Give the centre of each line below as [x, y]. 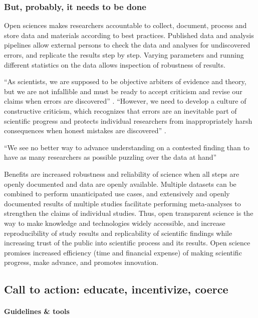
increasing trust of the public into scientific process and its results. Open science [127, 243]
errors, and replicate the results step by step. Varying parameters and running [124, 55]
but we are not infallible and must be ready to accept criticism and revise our [123, 91]
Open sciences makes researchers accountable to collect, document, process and [125, 25]
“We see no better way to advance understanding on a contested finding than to [127, 147]
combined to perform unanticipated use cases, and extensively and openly [117, 194]
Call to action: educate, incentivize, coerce [116, 289]
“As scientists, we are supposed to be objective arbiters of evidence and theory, [125, 81]
